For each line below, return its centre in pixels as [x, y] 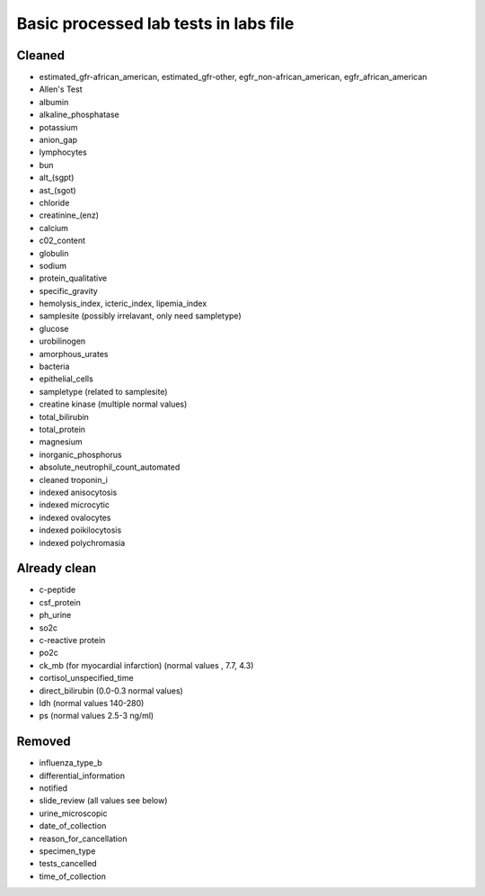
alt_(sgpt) [57, 178]
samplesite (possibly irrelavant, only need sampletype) [140, 316]
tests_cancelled [68, 864]
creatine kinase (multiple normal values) [113, 404]
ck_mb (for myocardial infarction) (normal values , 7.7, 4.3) [146, 665]
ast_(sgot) [57, 190]
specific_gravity [68, 291]
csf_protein [60, 602]
